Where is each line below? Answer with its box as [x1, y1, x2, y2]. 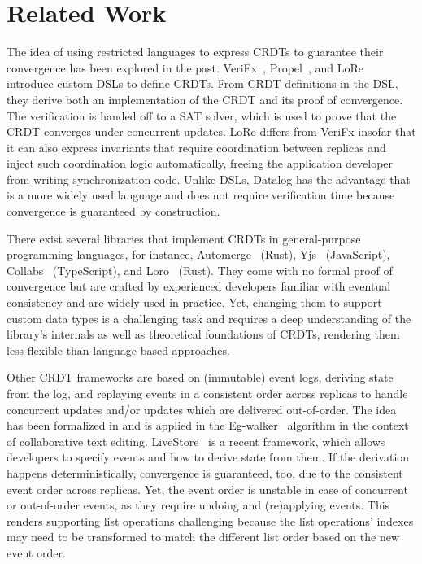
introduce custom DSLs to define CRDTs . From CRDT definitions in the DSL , [7, 75, 398, 92]
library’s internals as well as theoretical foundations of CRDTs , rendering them [7, 326, 400, 343]
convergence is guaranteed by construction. [7, 203, 220, 220]
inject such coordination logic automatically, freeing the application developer [7, 155, 394, 172]
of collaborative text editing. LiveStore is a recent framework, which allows [7, 432, 385, 449]
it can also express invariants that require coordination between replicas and [7, 138, 386, 155]
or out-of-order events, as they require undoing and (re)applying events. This [7, 496, 390, 514]
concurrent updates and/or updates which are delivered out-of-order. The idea [7, 400, 397, 418]
